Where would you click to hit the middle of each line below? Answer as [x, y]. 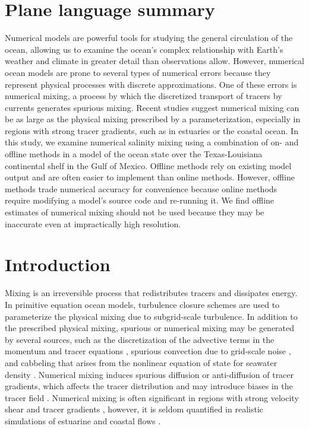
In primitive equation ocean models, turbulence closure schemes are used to [142, 304]
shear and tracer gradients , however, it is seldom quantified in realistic [134, 409]
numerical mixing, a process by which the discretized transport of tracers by [144, 96]
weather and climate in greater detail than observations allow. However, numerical [154, 61]
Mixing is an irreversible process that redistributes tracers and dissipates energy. [151, 293]
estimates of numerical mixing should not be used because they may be [135, 212]
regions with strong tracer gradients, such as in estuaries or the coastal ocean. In [152, 130]
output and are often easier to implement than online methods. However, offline [150, 177]
